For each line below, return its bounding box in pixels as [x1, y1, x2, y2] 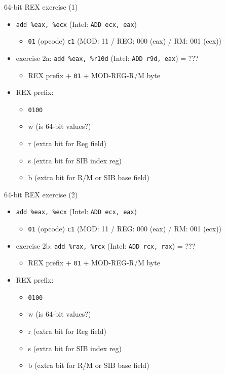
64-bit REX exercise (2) [4, 189, 78, 199]
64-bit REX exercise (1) [4, 2, 78, 12]
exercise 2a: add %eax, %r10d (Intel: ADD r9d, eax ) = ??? [16, 52, 199, 63]
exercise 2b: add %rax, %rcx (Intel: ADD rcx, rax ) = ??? [16, 240, 196, 251]
